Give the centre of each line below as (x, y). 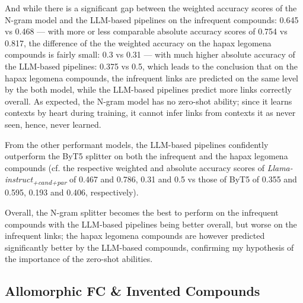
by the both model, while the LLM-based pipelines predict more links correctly (148, 89)
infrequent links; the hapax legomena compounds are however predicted (135, 236)
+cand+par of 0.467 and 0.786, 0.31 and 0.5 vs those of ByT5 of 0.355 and (165, 180)
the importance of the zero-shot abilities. (79, 259)
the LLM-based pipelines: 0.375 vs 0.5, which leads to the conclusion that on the (151, 66)
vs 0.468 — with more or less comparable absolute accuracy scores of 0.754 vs (146, 31)
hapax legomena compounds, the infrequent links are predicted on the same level (152, 78)
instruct (19, 179)
